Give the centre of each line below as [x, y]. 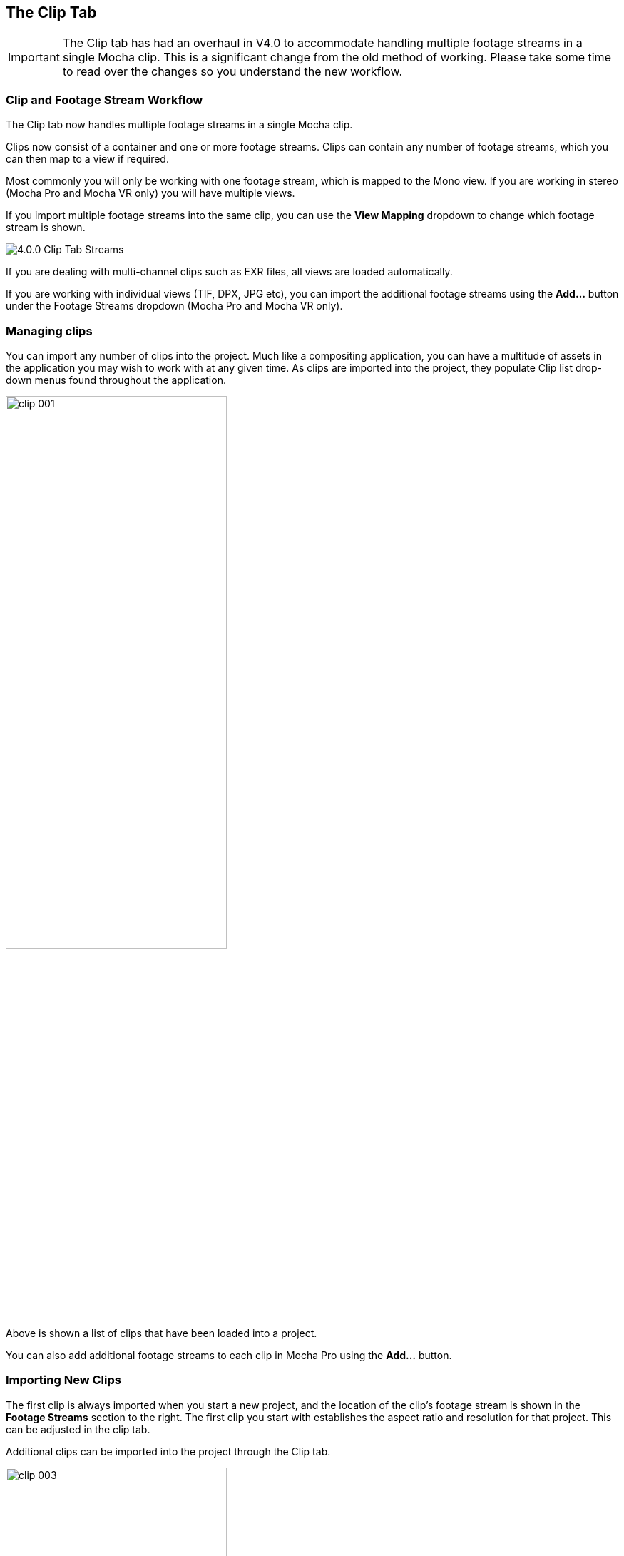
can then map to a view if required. [87, 159]
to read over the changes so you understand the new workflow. [232, 72]
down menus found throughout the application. [116, 380]
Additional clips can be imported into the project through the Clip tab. [168, 1451]
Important [34, 57]
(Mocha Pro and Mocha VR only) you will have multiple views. [150, 193]
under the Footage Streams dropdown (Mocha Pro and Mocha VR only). [174, 306]
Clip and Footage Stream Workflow [104, 100]
